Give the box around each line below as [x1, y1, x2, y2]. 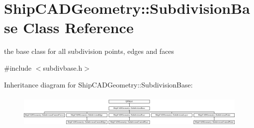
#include [4, 62, 32, 73]
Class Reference [23, 17, 134, 38]
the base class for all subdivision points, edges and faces [4, 46, 174, 56]
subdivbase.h [43, 62, 83, 73]
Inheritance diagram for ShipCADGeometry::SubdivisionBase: [4, 79, 193, 89]
